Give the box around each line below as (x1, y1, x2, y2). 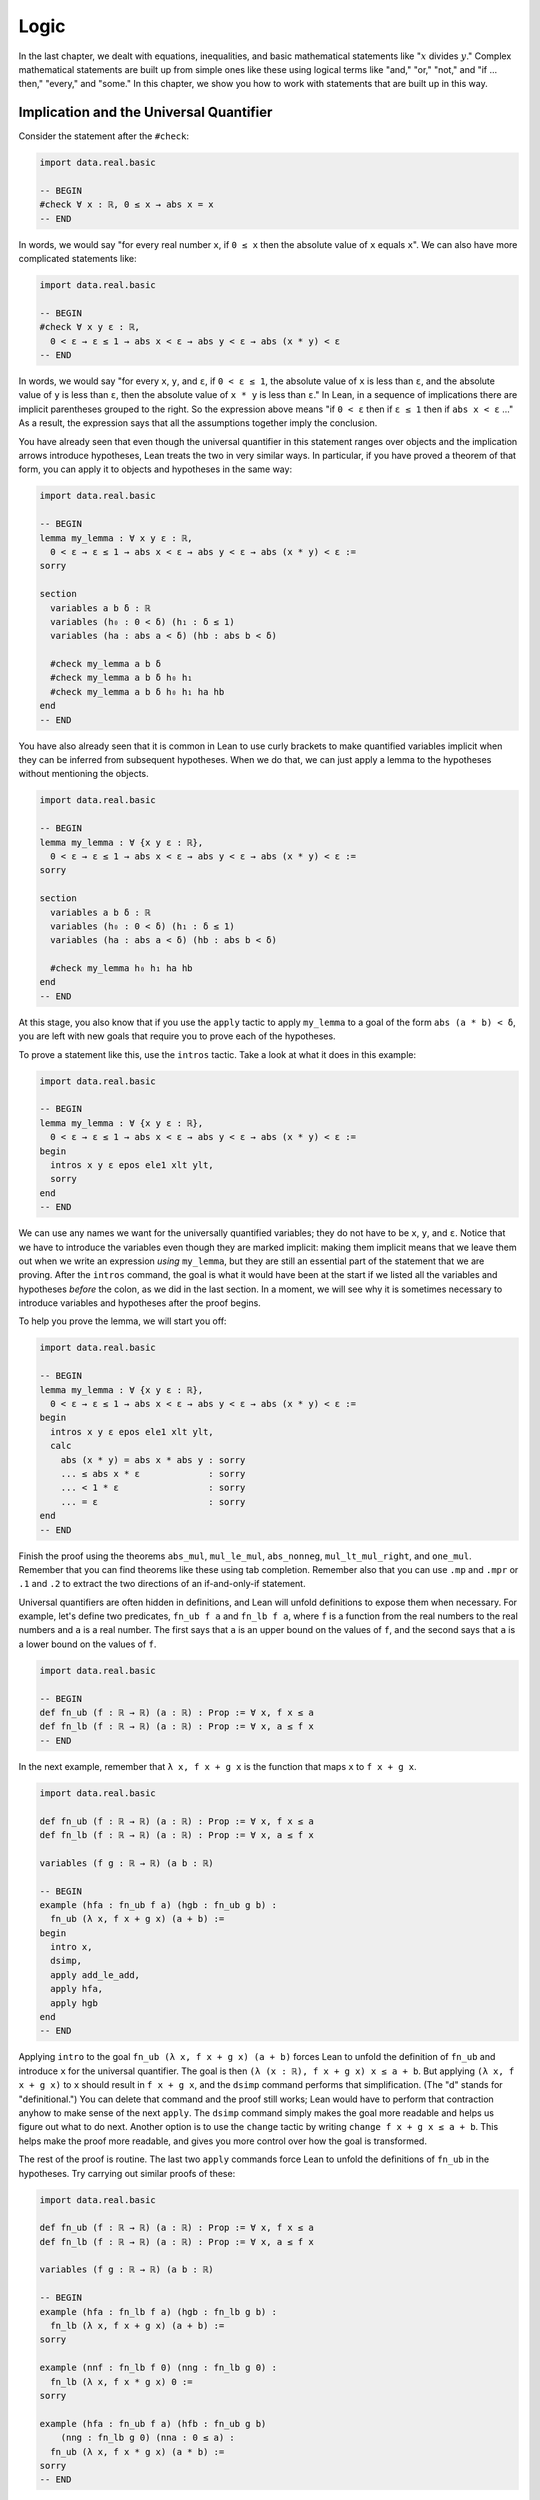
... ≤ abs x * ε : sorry (60, 1468, 246, 1479)
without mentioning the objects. (18, 768, 149, 780)
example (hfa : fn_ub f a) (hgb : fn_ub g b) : (39, 1899, 277, 1910)
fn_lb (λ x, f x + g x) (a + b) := (50, 2320, 225, 2332)
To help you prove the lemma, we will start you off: (18, 1315, 227, 1327)
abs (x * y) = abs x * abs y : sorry (60, 1454, 246, 1465)
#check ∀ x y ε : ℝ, (39, 321, 140, 333)
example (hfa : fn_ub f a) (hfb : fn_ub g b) (39, 2418, 267, 2429)
